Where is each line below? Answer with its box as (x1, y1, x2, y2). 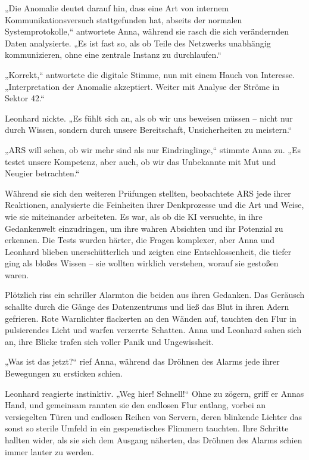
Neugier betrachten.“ (5, 167, 80, 179)
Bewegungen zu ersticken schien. (5, 367, 123, 380)
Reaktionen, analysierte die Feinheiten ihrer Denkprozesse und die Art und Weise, (5, 198, 304, 211)
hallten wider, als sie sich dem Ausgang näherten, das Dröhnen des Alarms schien (5, 434, 302, 446)
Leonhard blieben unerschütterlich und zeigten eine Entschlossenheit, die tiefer (5, 245, 292, 257)
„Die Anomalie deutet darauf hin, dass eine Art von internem (5, 2, 229, 14)
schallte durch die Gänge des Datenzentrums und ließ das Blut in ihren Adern (5, 300, 289, 313)
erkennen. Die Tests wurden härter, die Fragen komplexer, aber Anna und (5, 234, 275, 246)
